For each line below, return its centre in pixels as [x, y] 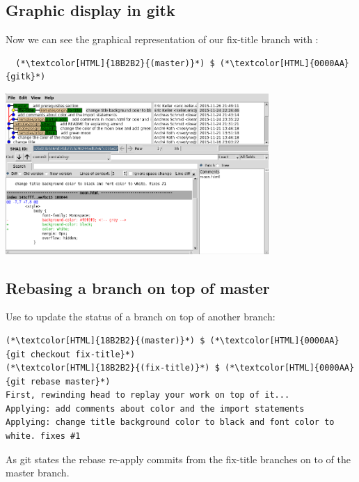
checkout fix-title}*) [83, 354]
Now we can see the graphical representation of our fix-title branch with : [162, 39]
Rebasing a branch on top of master [138, 287]
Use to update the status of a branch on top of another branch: [141, 317]
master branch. [38, 473]
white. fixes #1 [43, 436]
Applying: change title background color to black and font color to [170, 422]
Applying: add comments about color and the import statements [155, 409]
